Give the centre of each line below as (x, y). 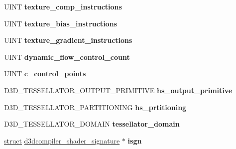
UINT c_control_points (45, 74)
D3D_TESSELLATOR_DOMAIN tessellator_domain (92, 124)
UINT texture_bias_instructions (60, 23)
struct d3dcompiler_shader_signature (62, 140)
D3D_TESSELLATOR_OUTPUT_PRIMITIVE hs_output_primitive (118, 90)
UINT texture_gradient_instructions (68, 40)
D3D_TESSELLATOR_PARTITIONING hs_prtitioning (95, 107)
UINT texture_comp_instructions (63, 6)
